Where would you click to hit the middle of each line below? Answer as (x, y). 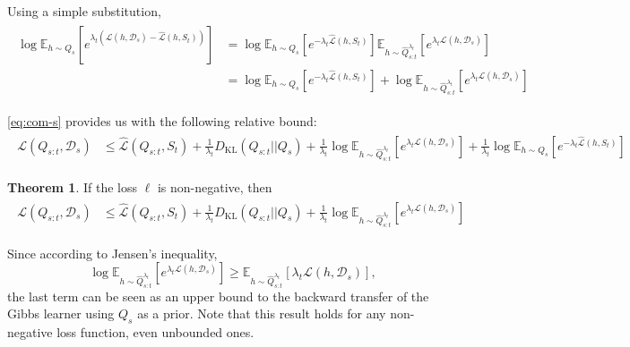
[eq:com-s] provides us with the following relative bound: (162, 120)
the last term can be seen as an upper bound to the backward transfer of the (218, 296)
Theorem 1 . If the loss (73, 186)
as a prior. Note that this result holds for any (262, 313)
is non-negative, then (215, 186)
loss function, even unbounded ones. (155, 332)
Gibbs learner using (61, 313)
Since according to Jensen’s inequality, (112, 253)
